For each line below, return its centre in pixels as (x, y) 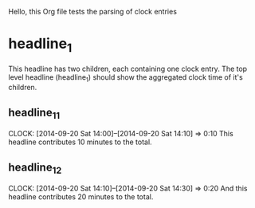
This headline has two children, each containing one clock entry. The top (128, 69)
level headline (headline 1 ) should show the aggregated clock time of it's (126, 78)
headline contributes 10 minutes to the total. (80, 142)
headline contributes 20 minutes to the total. (81, 197)
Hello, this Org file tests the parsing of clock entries (93, 12)
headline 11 (34, 113)
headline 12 (35, 168)
